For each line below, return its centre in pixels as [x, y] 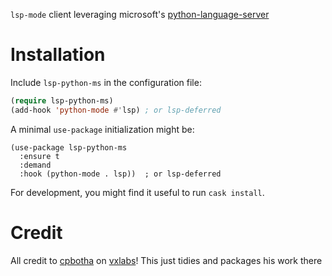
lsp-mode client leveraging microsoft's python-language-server [140, 14]
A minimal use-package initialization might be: [102, 129]
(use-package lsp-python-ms [69, 147]
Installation [58, 55]
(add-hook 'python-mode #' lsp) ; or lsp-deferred [116, 110]
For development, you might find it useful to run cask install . [137, 192]
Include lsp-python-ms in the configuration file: [106, 82]
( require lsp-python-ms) [62, 100]
